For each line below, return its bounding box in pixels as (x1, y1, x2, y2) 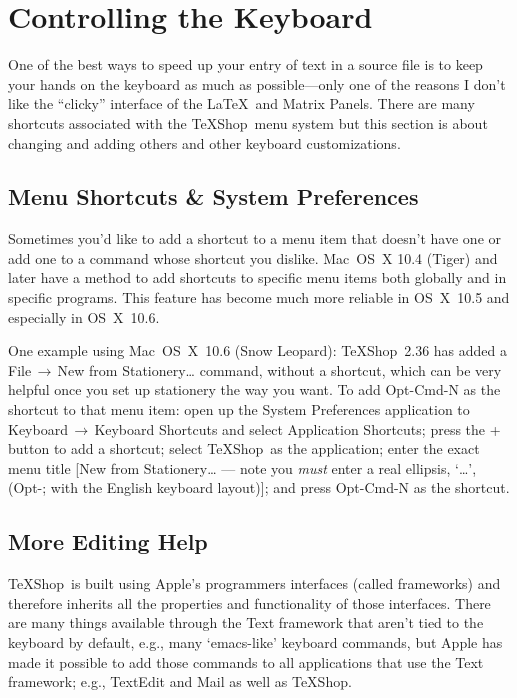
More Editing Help (8, 526, 208, 557)
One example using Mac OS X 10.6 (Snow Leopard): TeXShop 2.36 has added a (8, 340, 507, 361)
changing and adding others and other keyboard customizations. (8, 132, 401, 153)
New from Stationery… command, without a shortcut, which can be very (57, 359, 502, 380)
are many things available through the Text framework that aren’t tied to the (8, 612, 484, 633)
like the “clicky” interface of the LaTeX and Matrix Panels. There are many (8, 93, 475, 114)
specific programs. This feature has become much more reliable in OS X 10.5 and (8, 287, 510, 308)
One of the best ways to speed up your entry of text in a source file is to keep (8, 54, 483, 75)
